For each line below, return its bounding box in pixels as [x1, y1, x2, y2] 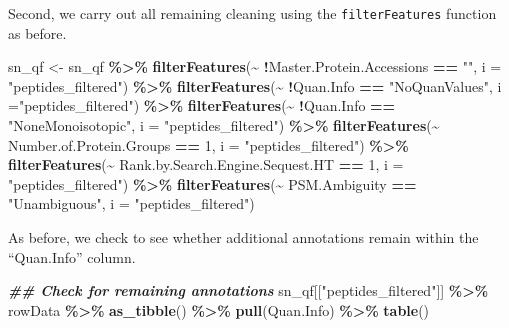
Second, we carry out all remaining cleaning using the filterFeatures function [8, 3, 497, 23]
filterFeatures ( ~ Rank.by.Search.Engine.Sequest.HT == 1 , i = [8, 154, 404, 175]
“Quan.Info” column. [8, 246, 136, 267]
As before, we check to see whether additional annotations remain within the [8, 227, 479, 247]
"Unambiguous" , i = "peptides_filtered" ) [8, 193, 255, 214]
